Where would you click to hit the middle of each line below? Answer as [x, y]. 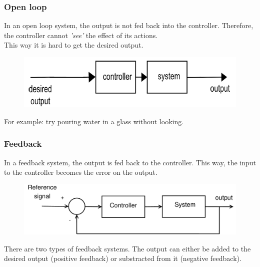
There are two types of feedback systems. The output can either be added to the [127, 248]
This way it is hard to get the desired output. [74, 45]
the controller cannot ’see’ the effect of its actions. [81, 35]
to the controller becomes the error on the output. [81, 172]
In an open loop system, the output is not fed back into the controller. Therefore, [129, 25]
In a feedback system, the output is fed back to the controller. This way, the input [130, 162]
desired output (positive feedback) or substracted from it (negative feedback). [123, 258]
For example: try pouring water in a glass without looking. [94, 121]
